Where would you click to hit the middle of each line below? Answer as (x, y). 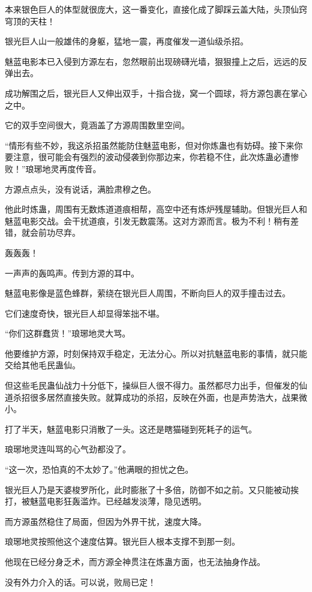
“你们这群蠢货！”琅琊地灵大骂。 (68, 333)
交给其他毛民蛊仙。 (43, 365)
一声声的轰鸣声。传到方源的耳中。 (72, 273)
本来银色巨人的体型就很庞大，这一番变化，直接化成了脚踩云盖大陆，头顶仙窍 (156, 9)
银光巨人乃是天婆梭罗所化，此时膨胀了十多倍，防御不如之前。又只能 (139, 489)
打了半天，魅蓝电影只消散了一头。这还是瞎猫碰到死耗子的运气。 (131, 429)
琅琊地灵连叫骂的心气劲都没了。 (68, 449)
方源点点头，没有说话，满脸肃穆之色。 (80, 189)
